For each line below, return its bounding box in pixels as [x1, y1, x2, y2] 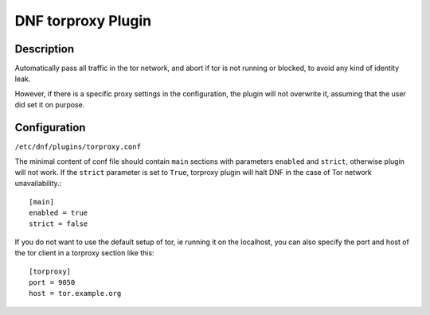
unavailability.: [14, 179, 62, 189]
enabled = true [29, 208, 88, 218]
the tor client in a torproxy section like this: [14, 248, 154, 258]
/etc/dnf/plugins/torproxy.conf [14, 142, 141, 151]
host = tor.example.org [29, 289, 122, 298]
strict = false [29, 220, 88, 228]
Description [14, 42, 75, 56]
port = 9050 [29, 278, 76, 287]
